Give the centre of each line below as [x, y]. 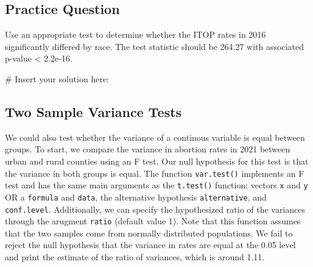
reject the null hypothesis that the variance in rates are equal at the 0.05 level [150, 245]
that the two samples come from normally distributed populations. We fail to [149, 233]
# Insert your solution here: [57, 78]
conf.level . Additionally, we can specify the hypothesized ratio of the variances [155, 209]
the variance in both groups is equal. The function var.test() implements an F [155, 173]
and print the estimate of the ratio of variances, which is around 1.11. [135, 257]
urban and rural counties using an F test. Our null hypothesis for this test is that [157, 161]
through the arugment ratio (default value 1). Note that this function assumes [153, 221]
